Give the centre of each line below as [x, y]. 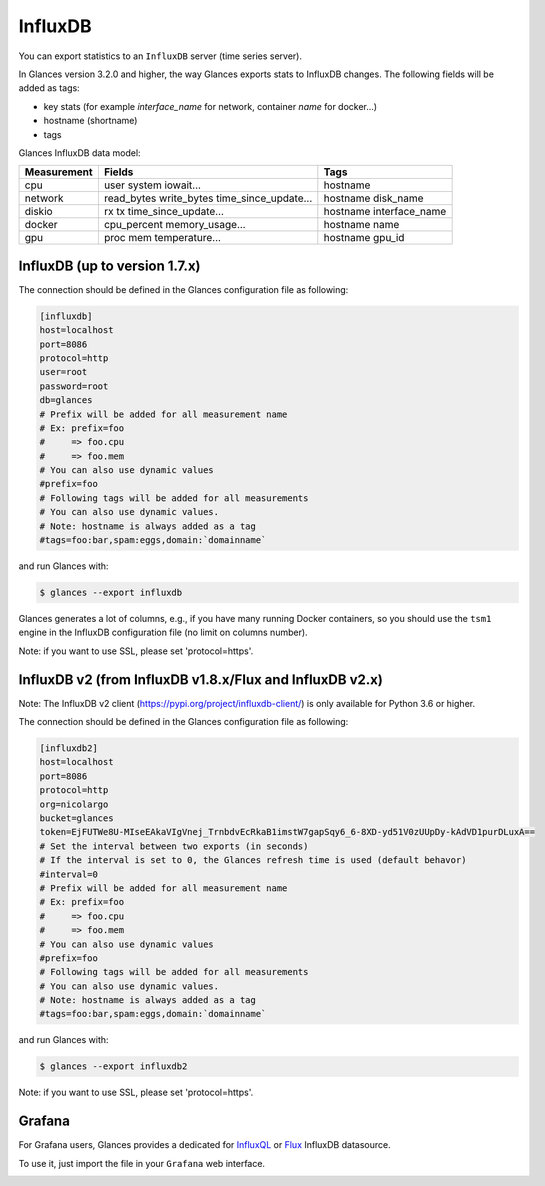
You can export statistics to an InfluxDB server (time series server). [160, 56]
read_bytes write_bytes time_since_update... [208, 198]
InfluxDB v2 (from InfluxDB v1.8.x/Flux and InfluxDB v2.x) [201, 679]
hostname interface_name [385, 212]
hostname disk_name [373, 198]
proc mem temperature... [162, 238]
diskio [39, 212]
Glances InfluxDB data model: [79, 152]
